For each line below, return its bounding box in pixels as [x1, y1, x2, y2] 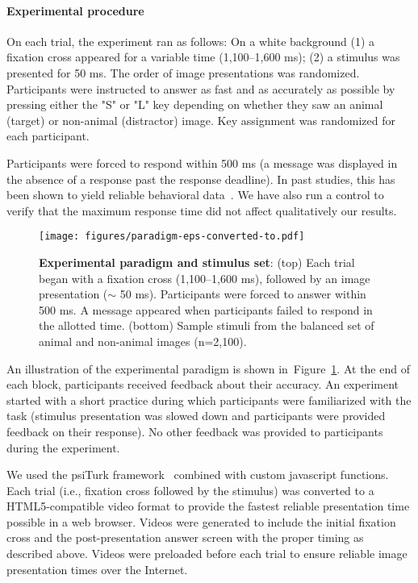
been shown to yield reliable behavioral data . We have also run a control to [6, 186, 384, 203]
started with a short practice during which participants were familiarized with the [6, 391, 412, 408]
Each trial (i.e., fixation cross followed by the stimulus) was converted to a [6, 481, 374, 498]
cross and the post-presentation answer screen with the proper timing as [6, 529, 364, 546]
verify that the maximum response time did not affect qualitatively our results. [6, 202, 397, 219]
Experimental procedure [6, 2, 144, 19]
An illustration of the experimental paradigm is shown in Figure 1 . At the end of [6, 360, 410, 377]
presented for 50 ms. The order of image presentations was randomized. [6, 64, 360, 81]
